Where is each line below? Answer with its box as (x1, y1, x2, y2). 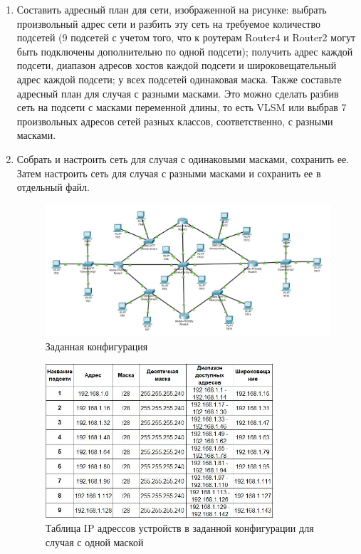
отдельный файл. (16, 179, 90, 194)
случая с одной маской (45, 534, 144, 549)
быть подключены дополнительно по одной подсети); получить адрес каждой (16, 43, 353, 58)
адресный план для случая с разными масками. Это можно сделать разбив (16, 85, 339, 100)
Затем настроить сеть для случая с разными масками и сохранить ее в (16, 165, 321, 180)
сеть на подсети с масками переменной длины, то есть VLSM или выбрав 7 (16, 100, 347, 115)
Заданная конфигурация (45, 338, 148, 353)
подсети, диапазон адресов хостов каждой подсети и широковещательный (16, 58, 337, 73)
